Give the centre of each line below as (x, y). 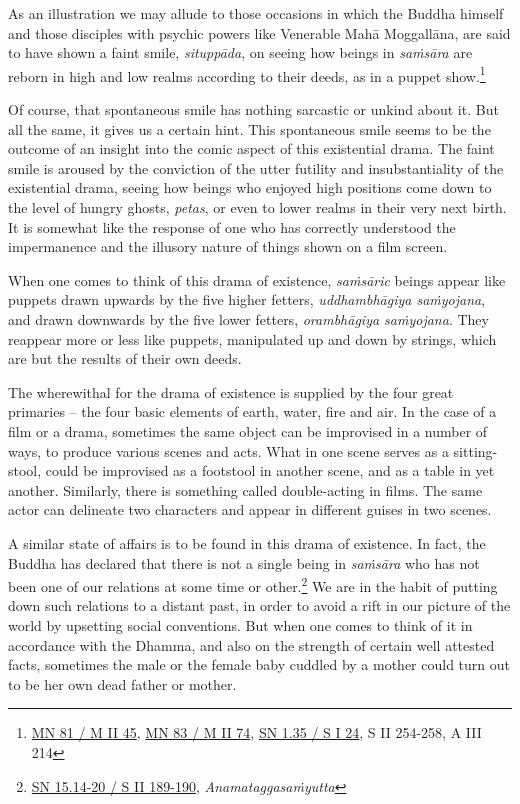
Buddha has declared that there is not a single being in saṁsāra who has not (244, 562)
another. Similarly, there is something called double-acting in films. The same (245, 489)
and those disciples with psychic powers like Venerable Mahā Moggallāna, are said (259, 32)
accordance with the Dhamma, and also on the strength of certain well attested (251, 644)
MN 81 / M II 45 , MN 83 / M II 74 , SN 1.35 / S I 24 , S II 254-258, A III (256, 732)
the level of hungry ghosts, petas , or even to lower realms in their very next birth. (257, 207)
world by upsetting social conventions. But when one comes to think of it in (240, 624)
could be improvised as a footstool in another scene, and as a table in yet (270, 470)
